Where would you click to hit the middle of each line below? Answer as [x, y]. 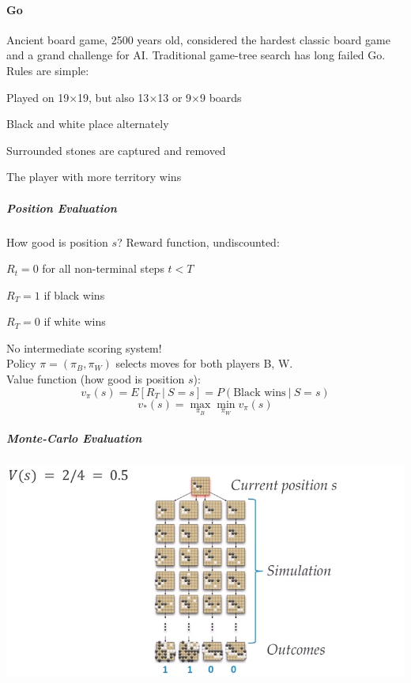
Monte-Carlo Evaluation [74, 438]
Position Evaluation [62, 208]
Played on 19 [38, 97]
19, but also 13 [113, 97]
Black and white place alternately [88, 124]
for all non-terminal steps [103, 268]
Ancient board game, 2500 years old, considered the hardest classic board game [198, 39]
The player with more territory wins [94, 177]
